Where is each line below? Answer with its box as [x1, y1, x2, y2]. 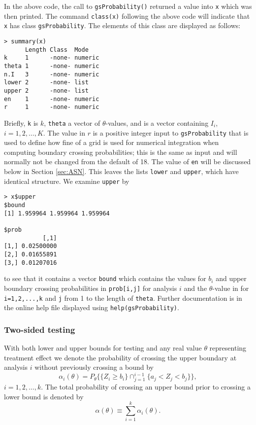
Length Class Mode [25, 46, 89, 53]
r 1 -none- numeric [4, 104, 99, 111]
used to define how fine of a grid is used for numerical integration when [4, 137, 219, 147]
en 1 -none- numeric [4, 95, 99, 103]
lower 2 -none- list [4, 79, 89, 86]
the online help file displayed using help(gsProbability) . [4, 302, 179, 313]
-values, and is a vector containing [105, 117, 209, 128]
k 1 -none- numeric [4, 54, 99, 62]
